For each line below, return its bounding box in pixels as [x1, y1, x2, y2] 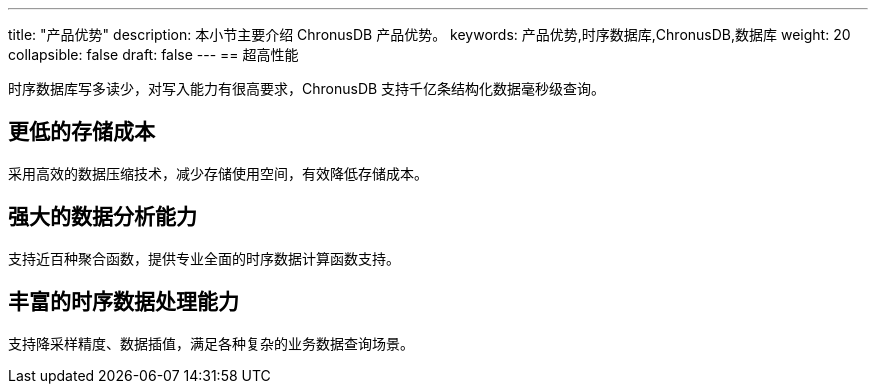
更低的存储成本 [8, 119, 155, 145]
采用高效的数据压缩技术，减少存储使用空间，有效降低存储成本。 [8, 164, 428, 182]
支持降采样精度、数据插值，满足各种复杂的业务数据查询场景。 [8, 334, 414, 352]
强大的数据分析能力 [8, 204, 197, 230]
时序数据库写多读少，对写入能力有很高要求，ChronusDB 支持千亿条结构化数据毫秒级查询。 [8, 80, 606, 97]
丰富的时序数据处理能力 [8, 289, 239, 315]
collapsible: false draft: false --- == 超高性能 [8, 46, 299, 63]
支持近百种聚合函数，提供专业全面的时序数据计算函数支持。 [8, 249, 400, 267]
